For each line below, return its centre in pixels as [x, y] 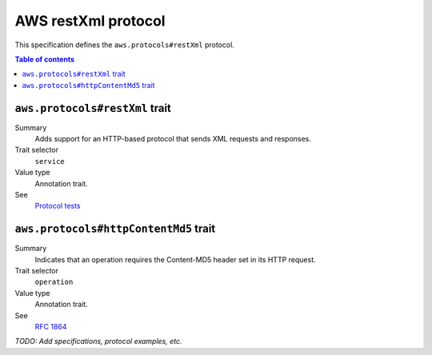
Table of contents [45, 59]
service [50, 161]
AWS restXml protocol [90, 21]
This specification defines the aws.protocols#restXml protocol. [125, 45]
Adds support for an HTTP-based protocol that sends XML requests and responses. [173, 139]
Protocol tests [58, 206]
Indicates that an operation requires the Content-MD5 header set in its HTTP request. [175, 259]
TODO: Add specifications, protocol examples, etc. [98, 341]
